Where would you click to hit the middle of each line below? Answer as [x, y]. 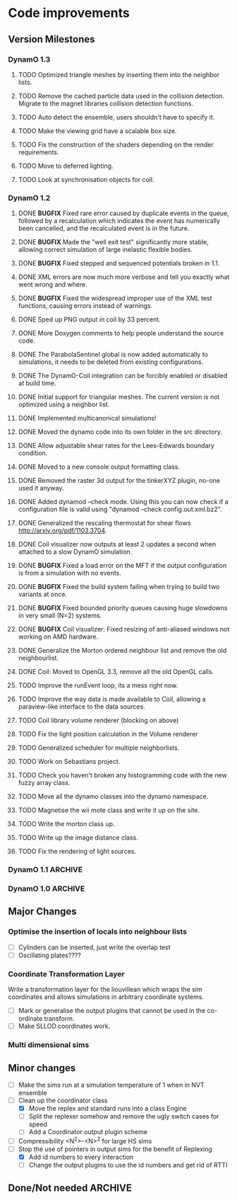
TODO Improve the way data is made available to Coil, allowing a [112, 699]
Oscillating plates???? [50, 955]
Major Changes [42, 912]
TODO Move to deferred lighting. [66, 166]
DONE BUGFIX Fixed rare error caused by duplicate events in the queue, [124, 213]
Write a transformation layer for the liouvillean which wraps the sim [105, 990]
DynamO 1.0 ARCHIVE [47, 888]
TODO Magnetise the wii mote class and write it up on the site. [109, 810]
